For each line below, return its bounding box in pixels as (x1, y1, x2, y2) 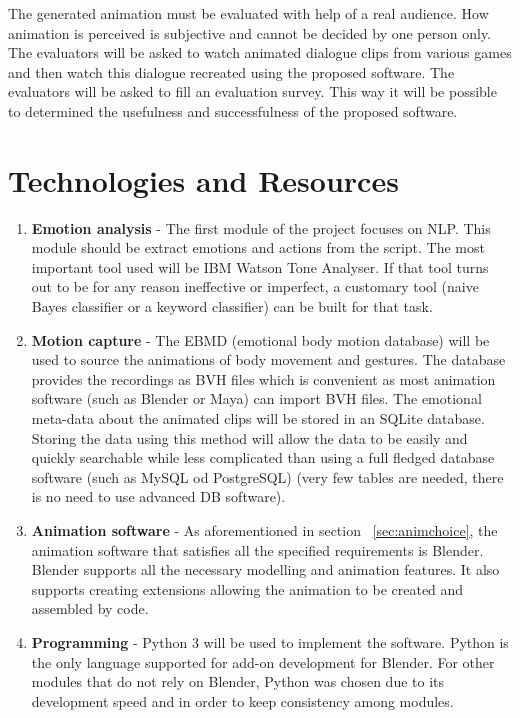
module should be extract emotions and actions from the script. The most (31, 237, 485, 258)
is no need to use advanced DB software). (31, 486, 286, 507)
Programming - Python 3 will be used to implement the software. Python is (31, 631, 509, 652)
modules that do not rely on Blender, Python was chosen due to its (31, 671, 445, 692)
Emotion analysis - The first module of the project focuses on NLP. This (31, 217, 491, 238)
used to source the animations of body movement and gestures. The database (31, 349, 506, 370)
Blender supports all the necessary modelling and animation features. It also (31, 559, 500, 580)
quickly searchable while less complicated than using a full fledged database (31, 447, 495, 468)
